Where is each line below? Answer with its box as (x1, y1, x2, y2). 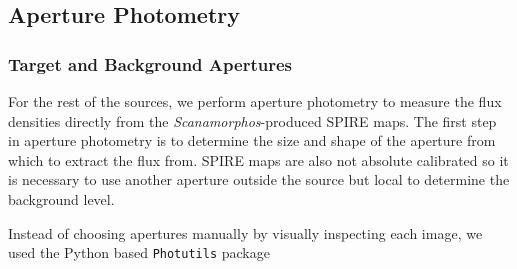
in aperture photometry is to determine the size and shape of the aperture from (8, 130, 496, 151)
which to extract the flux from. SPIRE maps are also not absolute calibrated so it (8, 149, 509, 170)
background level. (8, 188, 115, 209)
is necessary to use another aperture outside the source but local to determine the (8, 169, 510, 190)
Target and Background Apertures (8, 51, 292, 76)
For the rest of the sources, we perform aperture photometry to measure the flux (8, 91, 502, 111)
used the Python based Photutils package (8, 242, 270, 263)
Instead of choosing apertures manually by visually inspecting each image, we (8, 222, 483, 243)
